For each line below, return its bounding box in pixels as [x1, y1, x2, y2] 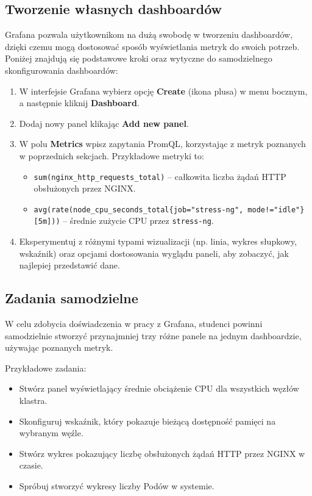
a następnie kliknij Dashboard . [19, 96, 140, 109]
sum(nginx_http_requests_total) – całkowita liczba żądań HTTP [34, 170, 286, 182]
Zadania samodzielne [5, 289, 138, 307]
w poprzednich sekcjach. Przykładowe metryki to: [19, 149, 204, 162]
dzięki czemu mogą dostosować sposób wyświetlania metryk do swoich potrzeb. [5, 40, 300, 52]
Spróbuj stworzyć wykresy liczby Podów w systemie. [19, 480, 214, 492]
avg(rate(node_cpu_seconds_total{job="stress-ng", [34, 205, 244, 214]
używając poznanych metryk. [5, 341, 113, 354]
